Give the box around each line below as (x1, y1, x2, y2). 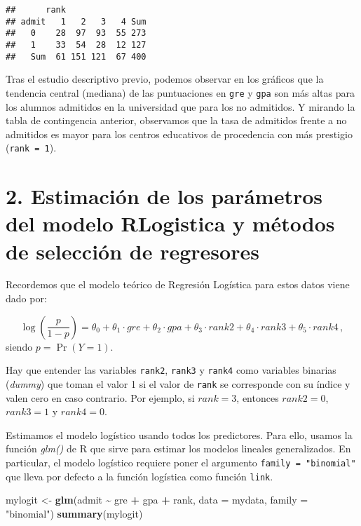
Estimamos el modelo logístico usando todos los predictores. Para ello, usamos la (6, 427, 353, 442)
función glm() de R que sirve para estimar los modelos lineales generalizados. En (6, 441, 351, 456)
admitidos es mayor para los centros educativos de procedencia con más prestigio (6, 126, 353, 141)
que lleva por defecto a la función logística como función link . (6, 468, 273, 483)
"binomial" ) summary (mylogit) (6, 506, 143, 520)
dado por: (6, 291, 47, 306)
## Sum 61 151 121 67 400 (6, 51, 147, 62)
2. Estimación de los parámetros (6, 182, 323, 210)
